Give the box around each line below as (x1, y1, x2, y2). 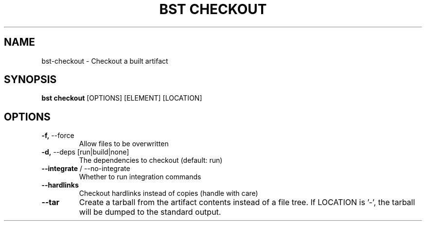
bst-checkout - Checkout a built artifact (41, 56, 168, 65)
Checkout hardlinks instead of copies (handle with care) (79, 189, 258, 198)
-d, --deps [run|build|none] (41, 148, 129, 156)
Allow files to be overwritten (79, 139, 169, 148)
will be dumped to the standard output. (79, 207, 221, 217)
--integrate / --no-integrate (41, 164, 130, 173)
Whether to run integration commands (79, 173, 201, 181)
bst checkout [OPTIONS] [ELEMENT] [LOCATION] (41, 94, 202, 103)
